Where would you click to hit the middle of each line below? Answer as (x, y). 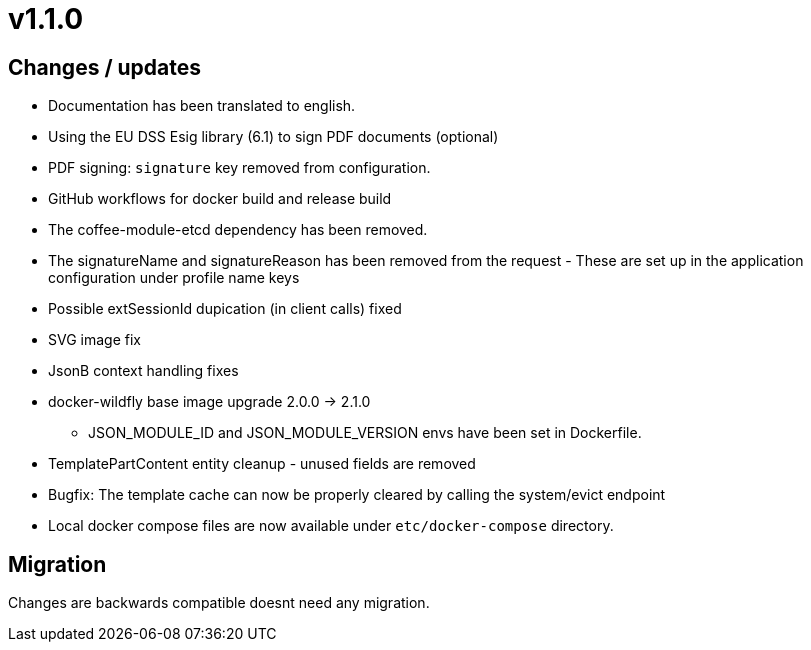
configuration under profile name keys (174, 278)
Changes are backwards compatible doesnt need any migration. (219, 603)
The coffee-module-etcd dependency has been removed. (238, 230)
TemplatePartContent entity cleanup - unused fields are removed (262, 464)
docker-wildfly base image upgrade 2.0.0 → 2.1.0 (209, 402)
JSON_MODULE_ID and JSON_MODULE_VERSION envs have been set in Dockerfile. (365, 433)
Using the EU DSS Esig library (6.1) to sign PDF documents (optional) (273, 137)
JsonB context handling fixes (143, 371)
